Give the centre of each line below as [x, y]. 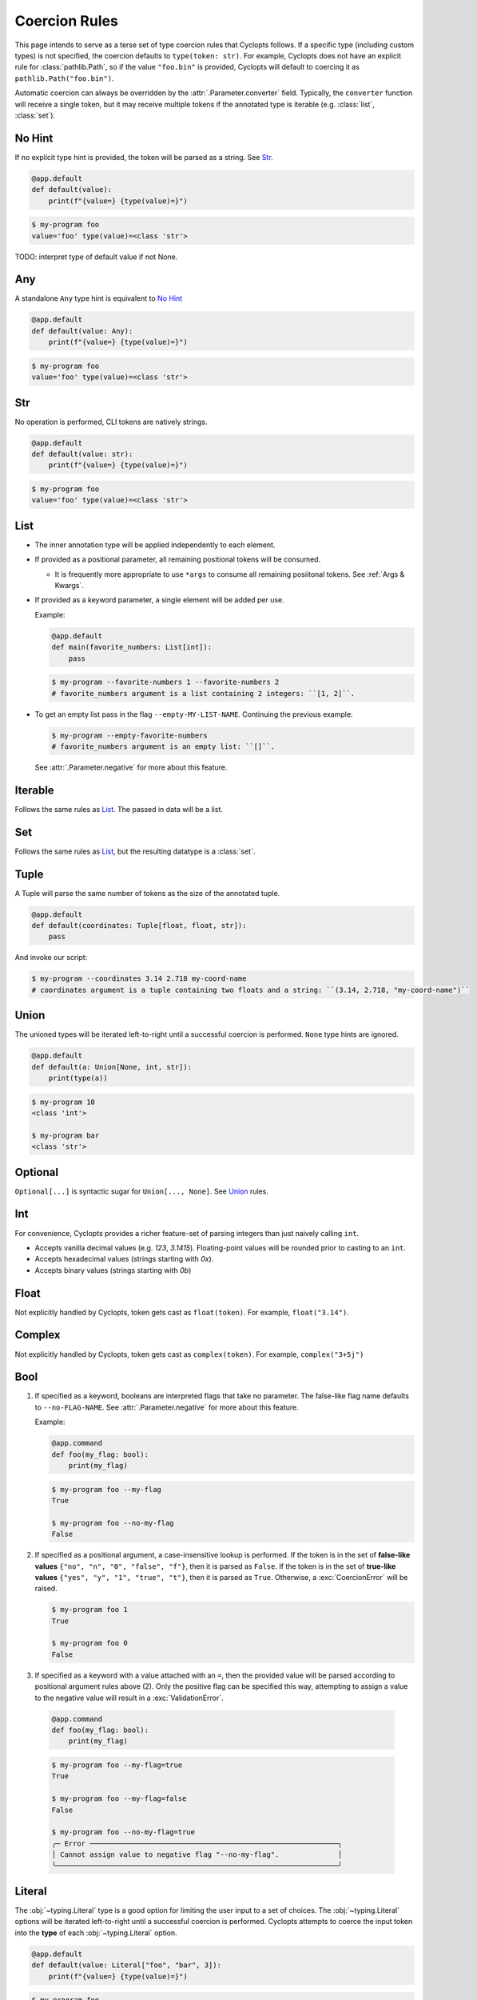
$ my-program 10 [64, 1102]
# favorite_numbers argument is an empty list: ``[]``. [163, 746]
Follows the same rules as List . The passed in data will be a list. [119, 809]
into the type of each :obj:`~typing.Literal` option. [96, 1933]
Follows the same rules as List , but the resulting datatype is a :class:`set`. [135, 851]
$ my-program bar [66, 1135]
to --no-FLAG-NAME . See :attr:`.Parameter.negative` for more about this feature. [167, 1407]
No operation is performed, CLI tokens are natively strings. [111, 422]
